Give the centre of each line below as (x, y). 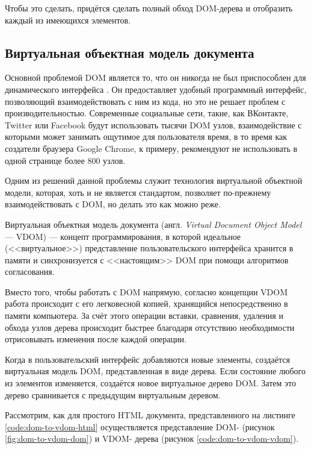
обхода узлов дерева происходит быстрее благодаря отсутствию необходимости (150, 327)
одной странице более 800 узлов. (65, 160)
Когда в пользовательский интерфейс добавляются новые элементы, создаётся (147, 359)
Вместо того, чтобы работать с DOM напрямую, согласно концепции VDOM (146, 291)
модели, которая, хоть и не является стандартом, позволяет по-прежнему (138, 192)
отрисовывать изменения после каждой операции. (96, 339)
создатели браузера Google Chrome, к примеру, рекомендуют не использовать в (151, 148)
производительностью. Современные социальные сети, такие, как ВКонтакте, (147, 113)
